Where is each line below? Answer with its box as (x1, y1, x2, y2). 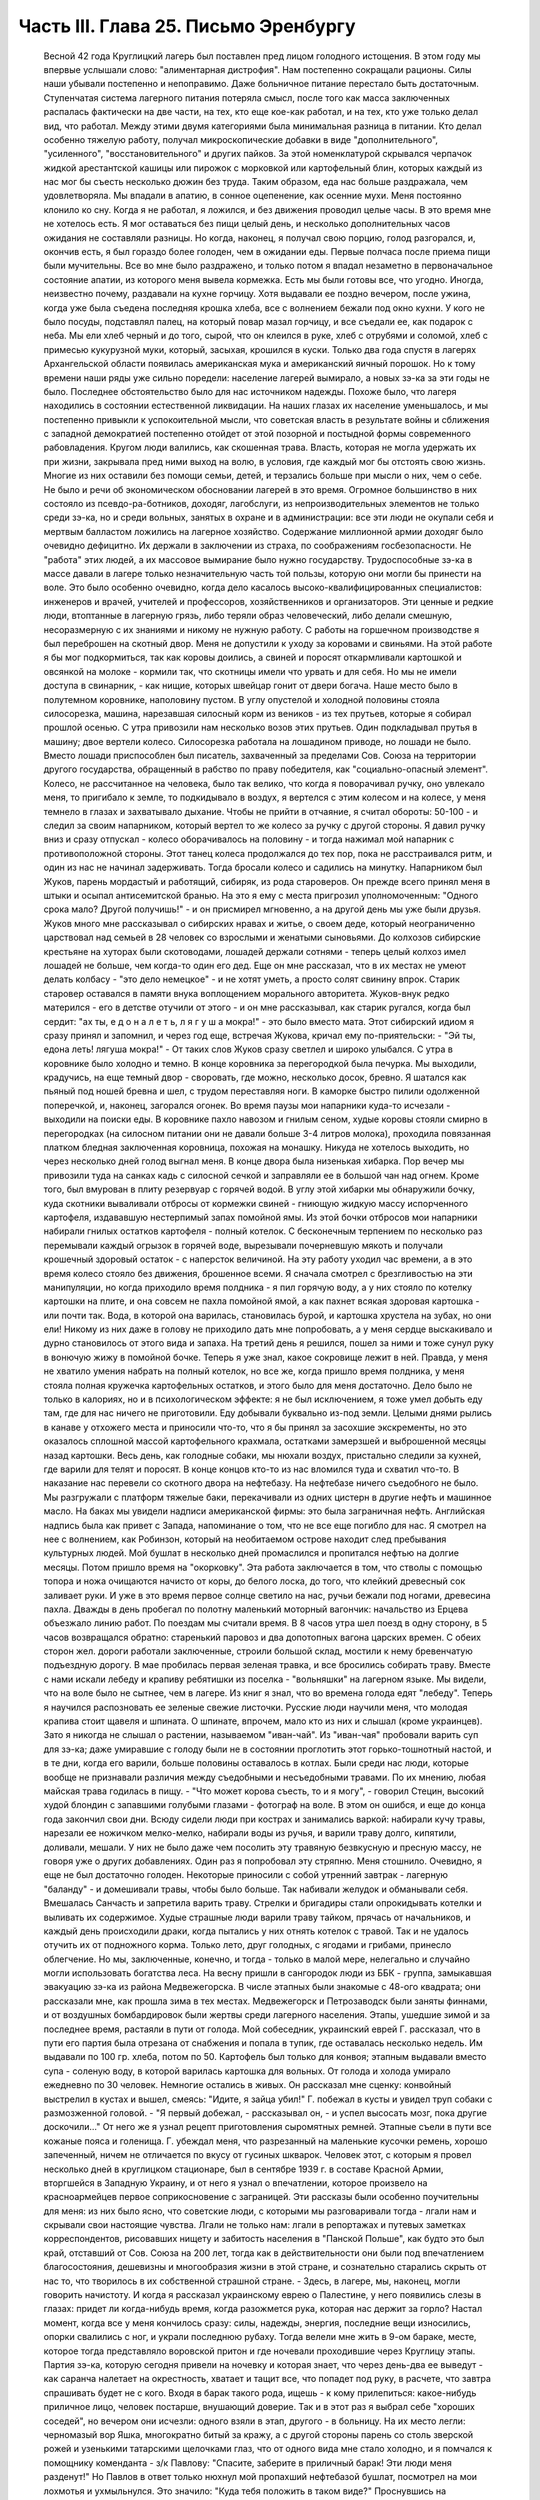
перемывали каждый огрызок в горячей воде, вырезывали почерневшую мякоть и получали (43, 1239, 444, 1251)
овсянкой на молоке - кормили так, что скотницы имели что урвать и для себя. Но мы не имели (43, 665, 457, 677)
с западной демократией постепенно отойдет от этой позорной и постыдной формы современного (43, 428, 472, 440)
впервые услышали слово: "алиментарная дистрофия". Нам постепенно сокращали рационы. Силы (43, 63, 472, 75)
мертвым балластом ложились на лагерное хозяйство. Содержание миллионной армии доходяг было (43, 525, 484, 537)
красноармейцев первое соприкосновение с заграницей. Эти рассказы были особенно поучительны (43, 2191, 480, 2203)
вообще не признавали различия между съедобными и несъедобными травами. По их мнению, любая (43, 1771, 487, 1783)
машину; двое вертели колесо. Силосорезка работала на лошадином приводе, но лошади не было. (43, 735, 472, 747)
